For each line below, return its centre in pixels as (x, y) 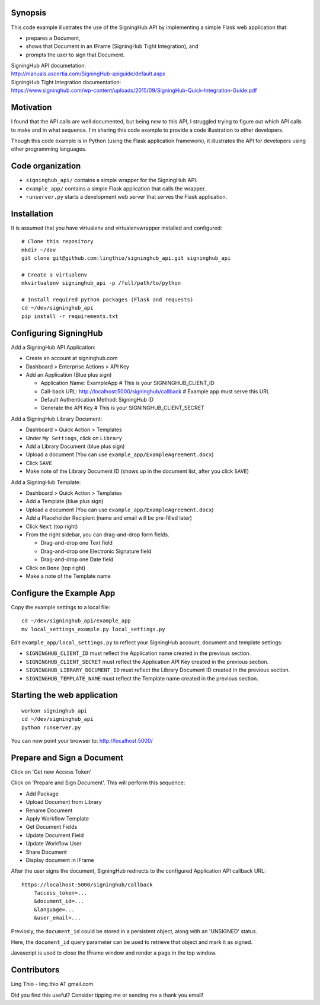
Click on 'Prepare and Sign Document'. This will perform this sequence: (98, 783)
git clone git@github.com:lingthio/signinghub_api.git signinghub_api (126, 258)
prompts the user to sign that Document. (75, 55)
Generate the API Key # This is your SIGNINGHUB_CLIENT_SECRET (122, 408)
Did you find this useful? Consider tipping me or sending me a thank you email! (107, 995)
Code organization (46, 166)
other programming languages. (49, 149)
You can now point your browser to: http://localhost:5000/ (82, 741)
